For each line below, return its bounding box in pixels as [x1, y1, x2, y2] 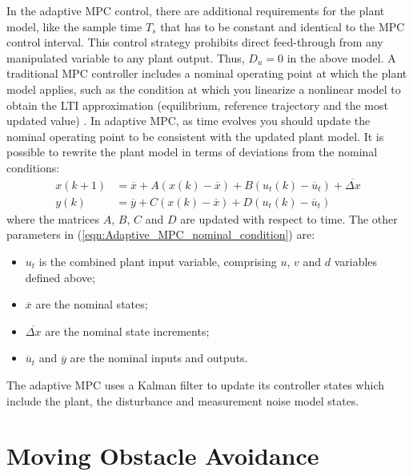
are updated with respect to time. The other [180, 210, 398, 227]
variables [334, 253, 378, 269]
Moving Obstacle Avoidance [6, 439, 319, 472]
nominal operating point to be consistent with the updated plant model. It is [6, 127, 384, 144]
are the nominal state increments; [45, 322, 210, 339]
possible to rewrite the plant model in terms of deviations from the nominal [6, 143, 378, 160]
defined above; [25, 268, 95, 285]
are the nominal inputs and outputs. [70, 349, 248, 366]
